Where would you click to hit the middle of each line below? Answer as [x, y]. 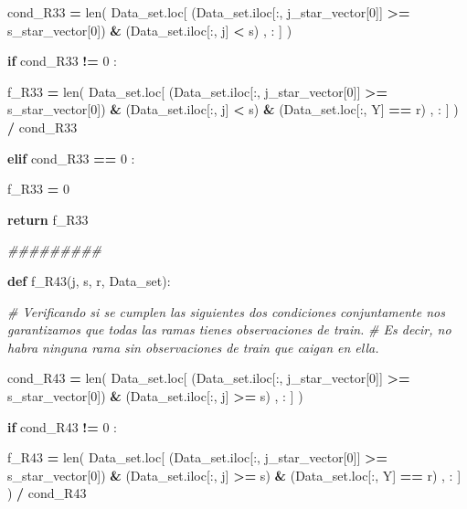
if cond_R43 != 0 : [62, 426]
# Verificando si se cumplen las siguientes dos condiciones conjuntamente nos [226, 311]
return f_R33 [48, 219]
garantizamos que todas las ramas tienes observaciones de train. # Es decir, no [229, 329]
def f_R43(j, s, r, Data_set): [89, 280]
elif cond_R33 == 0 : [71, 158]
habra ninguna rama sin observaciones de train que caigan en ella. [193, 347]
